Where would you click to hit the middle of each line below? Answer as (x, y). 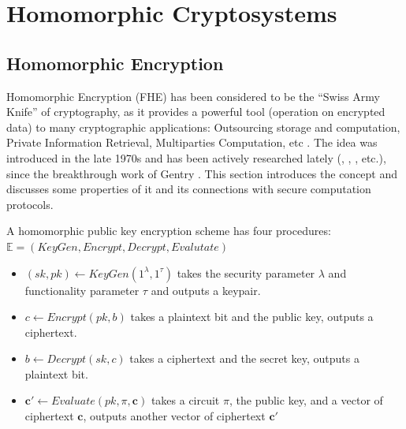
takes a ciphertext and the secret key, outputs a (244, 358)
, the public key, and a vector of (306, 400)
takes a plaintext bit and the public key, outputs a (252, 317)
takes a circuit (185, 400)
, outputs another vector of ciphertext (174, 416)
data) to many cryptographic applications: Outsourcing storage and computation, (203, 127)
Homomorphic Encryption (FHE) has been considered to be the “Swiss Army (193, 96)
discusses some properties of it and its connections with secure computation (189, 189)
